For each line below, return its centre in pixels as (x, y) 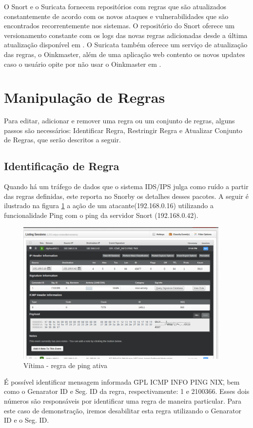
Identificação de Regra (62, 166)
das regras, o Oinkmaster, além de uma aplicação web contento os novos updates (125, 54)
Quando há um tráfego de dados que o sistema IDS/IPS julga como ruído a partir (126, 186)
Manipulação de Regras (85, 97)
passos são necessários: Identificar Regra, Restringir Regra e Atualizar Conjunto (123, 130)
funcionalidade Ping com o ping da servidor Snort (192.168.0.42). (101, 215)
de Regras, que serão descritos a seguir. (62, 140)
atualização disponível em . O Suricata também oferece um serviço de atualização (126, 45)
